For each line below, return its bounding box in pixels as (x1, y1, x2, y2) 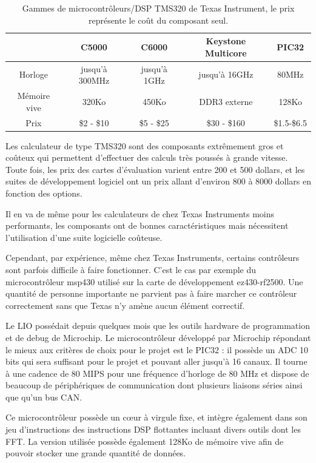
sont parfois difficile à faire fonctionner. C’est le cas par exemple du (5, 263, 257, 275)
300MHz (78, 74, 110, 87)
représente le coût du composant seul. (88, 13, 229, 26)
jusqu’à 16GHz (198, 68, 254, 81)
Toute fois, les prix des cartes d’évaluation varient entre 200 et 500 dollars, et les (5, 163, 305, 175)
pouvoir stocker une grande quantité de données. (5, 447, 186, 459)
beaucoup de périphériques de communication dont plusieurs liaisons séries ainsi (5, 379, 303, 391)
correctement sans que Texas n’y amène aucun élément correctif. (5, 299, 245, 311)
